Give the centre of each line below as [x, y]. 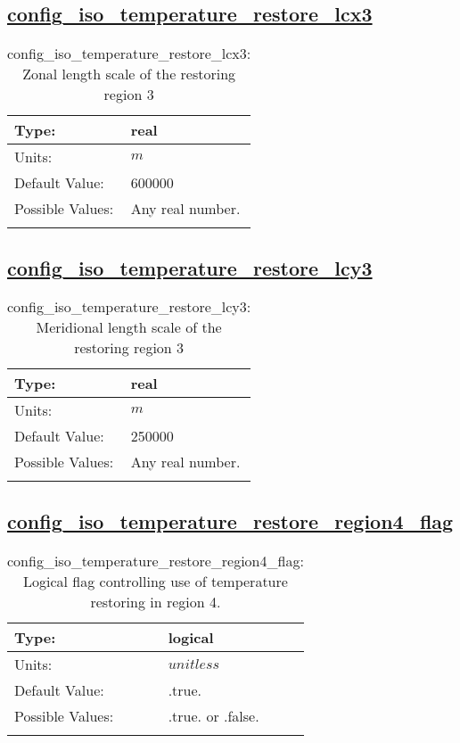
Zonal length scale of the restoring [129, 74]
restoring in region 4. [156, 601]
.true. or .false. [214, 715]
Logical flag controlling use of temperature [155, 581]
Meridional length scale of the [129, 327]
